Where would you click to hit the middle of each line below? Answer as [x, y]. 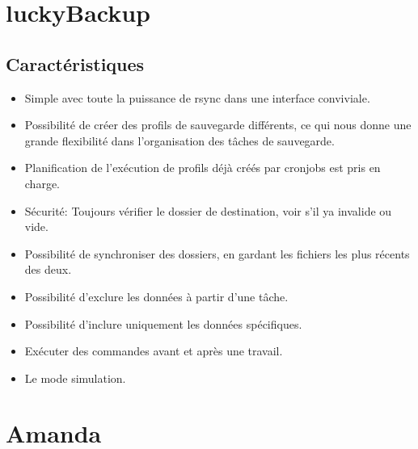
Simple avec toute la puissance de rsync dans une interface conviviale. [197, 97]
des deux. [48, 269]
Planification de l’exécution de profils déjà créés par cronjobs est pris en [203, 168]
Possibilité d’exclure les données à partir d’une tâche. [156, 296]
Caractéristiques [75, 63]
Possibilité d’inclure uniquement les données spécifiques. [163, 323]
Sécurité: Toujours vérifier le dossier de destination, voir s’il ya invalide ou [208, 210]
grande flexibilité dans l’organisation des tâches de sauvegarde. [179, 140]
